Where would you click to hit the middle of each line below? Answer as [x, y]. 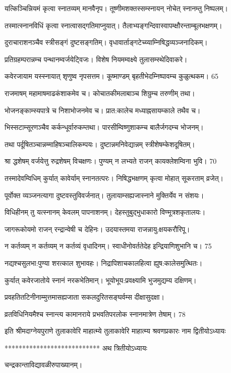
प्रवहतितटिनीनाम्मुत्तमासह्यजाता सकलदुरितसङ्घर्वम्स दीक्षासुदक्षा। [84, 297]
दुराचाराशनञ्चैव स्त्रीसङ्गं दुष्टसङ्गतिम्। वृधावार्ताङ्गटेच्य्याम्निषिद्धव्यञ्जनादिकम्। [106, 42]
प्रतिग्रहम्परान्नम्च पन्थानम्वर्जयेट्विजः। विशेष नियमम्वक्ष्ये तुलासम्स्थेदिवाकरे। [96, 59]
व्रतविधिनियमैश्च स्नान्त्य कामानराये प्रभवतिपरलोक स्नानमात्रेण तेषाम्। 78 [95, 314]
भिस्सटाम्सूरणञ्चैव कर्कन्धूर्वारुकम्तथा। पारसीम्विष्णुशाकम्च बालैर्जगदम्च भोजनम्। [104, 127]
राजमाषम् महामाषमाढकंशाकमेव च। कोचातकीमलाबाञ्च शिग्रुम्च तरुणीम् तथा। [100, 93]
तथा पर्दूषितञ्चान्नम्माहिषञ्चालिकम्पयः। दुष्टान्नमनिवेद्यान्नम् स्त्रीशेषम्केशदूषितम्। [100, 144]
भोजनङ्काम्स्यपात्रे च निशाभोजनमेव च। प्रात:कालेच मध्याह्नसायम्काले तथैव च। [103, 110]
